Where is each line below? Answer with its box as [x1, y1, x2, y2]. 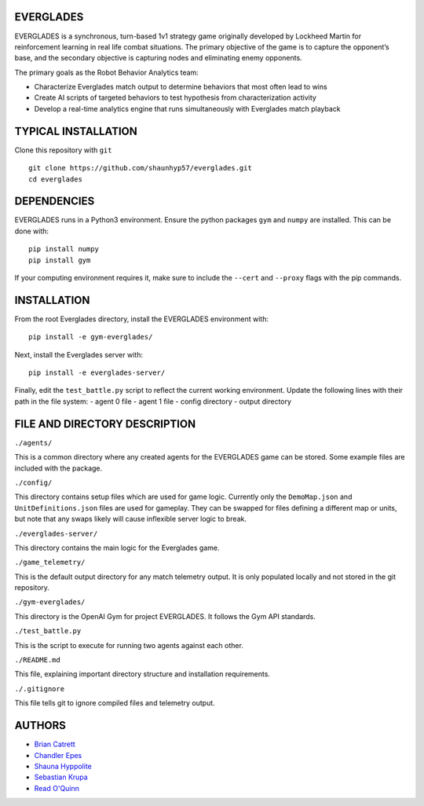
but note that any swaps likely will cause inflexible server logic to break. [14, 515, 247, 524]
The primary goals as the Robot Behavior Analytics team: [14, 68, 199, 77]
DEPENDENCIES [14, 195, 95, 208]
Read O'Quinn [34, 783, 80, 793]
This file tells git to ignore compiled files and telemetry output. [14, 698, 215, 708]
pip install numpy [28, 244, 100, 254]
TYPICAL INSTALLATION [14, 124, 137, 137]
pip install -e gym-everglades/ [28, 332, 153, 342]
